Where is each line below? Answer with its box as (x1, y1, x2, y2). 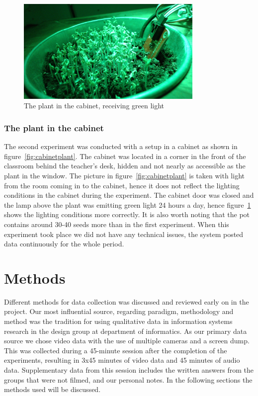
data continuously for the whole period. (4, 238, 124, 249)
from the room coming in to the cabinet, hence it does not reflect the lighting (4, 180, 240, 190)
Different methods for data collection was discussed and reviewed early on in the (4, 296, 249, 307)
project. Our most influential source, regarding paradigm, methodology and (4, 306, 234, 317)
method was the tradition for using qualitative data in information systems (4, 316, 233, 326)
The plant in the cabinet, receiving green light (24, 100, 165, 111)
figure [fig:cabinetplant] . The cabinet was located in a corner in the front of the (4, 151, 246, 161)
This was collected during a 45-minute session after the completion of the (4, 345, 227, 355)
